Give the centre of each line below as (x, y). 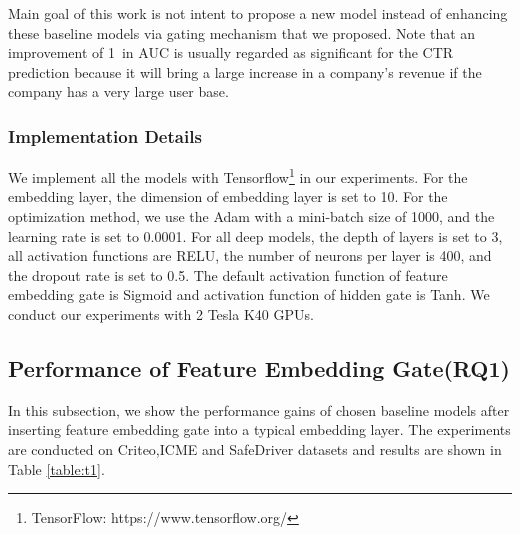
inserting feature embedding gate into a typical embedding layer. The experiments (259, 429)
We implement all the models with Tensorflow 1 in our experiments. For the (238, 175)
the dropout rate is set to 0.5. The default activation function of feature (228, 274)
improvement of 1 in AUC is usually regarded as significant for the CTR (231, 52)
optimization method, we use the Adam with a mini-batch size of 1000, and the (251, 216)
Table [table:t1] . (56, 468)
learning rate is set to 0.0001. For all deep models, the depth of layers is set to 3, (255, 235)
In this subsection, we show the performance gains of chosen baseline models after (259, 409)
